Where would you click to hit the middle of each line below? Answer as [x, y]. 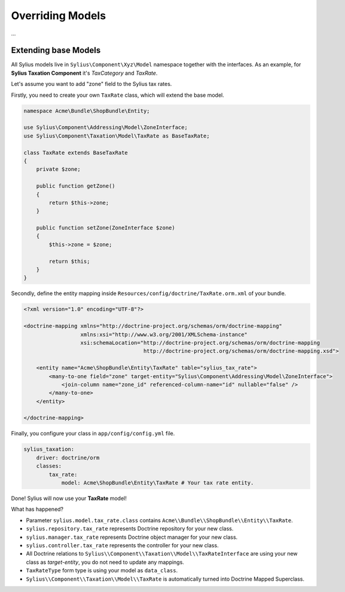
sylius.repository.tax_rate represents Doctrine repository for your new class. [130, 529]
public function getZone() [76, 186]
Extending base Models [56, 50]
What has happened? [37, 509]
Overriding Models [59, 16]
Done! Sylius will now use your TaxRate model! [69, 498]
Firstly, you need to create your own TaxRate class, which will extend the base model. [117, 95]
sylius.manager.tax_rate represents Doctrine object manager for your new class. [132, 537]
